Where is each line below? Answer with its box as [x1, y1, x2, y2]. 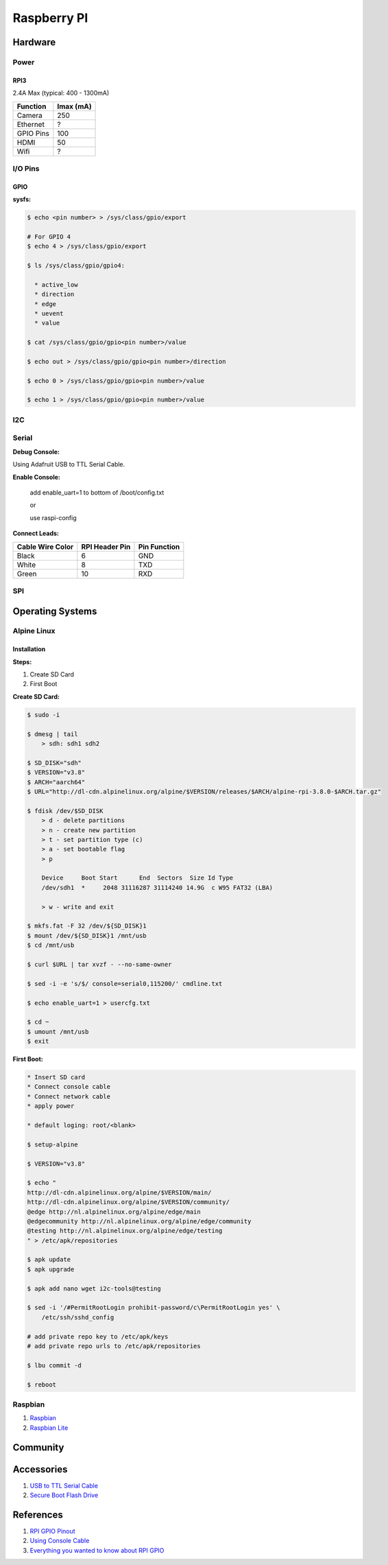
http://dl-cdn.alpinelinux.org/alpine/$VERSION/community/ [27, 1198, 230, 1206]
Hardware [12, 36, 56, 48]
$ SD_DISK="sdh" [27, 759, 82, 766]
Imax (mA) [57, 102, 92, 111]
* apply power [27, 1102, 75, 1110]
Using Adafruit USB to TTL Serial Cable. [12, 460, 125, 469]
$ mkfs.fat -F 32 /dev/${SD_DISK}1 [27, 922, 147, 930]
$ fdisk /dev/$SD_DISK [27, 807, 104, 814]
